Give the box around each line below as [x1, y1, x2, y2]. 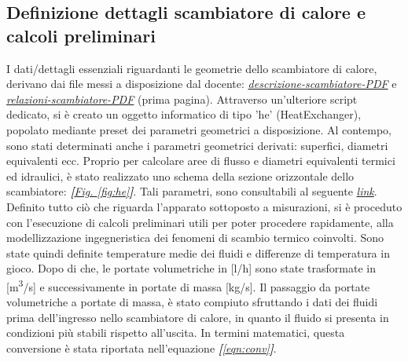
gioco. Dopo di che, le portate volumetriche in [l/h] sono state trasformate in [6, 260, 376, 276]
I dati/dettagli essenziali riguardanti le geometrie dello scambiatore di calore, [6, 60, 377, 76]
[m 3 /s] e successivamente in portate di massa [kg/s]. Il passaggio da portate [6, 276, 370, 294]
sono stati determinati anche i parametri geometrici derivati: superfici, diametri [6, 137, 388, 153]
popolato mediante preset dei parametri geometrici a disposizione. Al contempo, [6, 121, 391, 137]
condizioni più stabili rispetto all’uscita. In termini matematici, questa [6, 324, 345, 341]
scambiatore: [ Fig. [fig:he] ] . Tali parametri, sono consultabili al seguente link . [6, 183, 377, 199]
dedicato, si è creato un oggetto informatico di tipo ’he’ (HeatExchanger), [6, 106, 362, 122]
